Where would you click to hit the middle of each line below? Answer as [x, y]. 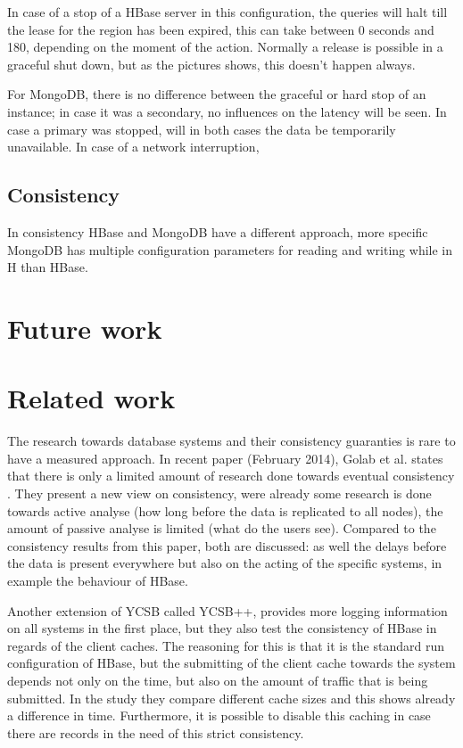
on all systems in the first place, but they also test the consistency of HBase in [222, 628]
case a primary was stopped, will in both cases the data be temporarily [202, 129]
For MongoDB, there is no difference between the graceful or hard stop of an [217, 94]
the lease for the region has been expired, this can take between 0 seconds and [221, 29]
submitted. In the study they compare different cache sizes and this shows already [231, 698]
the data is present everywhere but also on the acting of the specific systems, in [225, 563]
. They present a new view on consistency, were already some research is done [219, 493]
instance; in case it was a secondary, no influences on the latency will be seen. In [227, 111]
